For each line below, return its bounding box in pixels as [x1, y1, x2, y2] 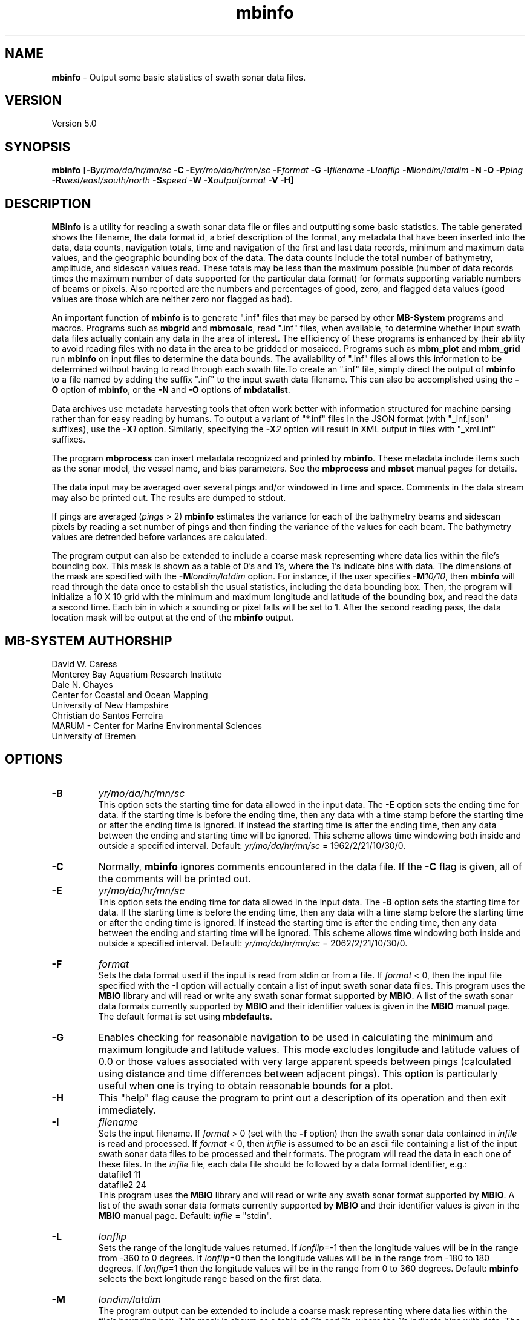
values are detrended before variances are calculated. [51, 532, 267, 543]
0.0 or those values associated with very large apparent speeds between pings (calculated [98, 1055, 511, 1068]
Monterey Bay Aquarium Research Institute [51, 668, 222, 679]
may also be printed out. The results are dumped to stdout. [51, 492, 286, 503]
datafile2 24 [98, 1179, 146, 1190]
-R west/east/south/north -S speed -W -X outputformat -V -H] [51, 175, 294, 186]
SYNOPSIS [5, 139, 71, 154]
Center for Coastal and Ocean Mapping [51, 689, 208, 700]
